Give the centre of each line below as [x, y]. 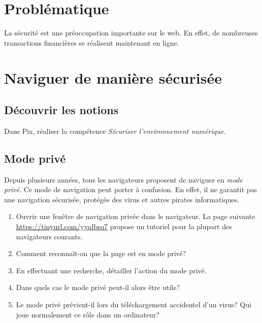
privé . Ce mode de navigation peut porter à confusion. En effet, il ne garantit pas [131, 189]
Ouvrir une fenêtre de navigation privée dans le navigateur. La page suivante [136, 216]
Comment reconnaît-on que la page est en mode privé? [101, 253]
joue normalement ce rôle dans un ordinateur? [88, 314]
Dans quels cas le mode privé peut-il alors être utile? [98, 287]
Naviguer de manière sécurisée [113, 77]
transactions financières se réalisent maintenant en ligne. [92, 42]
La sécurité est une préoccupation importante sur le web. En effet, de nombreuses [131, 33]
